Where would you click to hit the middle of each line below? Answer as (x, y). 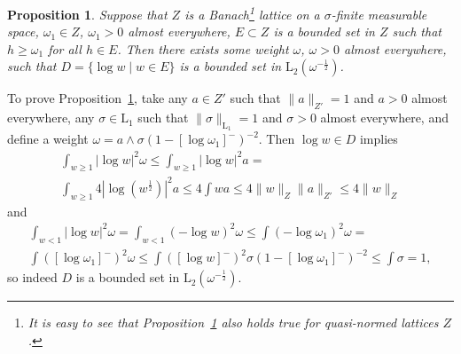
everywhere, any (51, 118)
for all (65, 48)
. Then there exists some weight (203, 48)
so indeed (32, 277)
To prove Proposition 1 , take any (98, 98)
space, (23, 31)
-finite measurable (379, 14)
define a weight (48, 139)
